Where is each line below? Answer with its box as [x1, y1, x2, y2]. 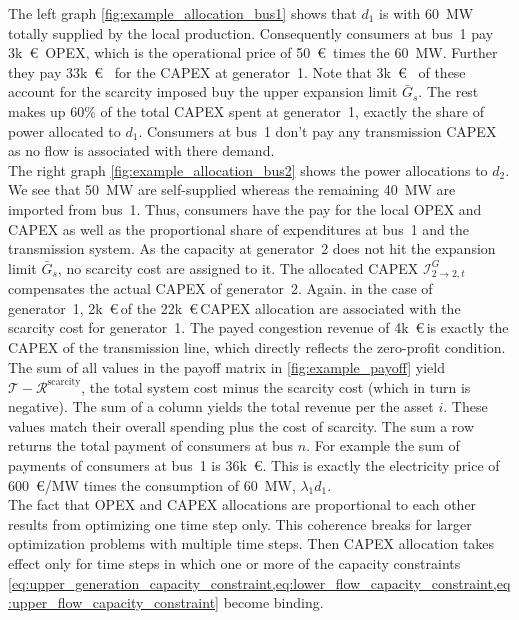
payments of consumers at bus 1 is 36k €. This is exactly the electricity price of [8, 455, 500, 476]
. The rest [418, 81, 479, 102]
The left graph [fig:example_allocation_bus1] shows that [8, 3, 357, 23]
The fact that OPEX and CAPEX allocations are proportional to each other [8, 494, 477, 515]
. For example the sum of [306, 435, 460, 456]
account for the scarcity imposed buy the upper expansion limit [8, 81, 398, 102]
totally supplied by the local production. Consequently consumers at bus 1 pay [8, 22, 494, 43]
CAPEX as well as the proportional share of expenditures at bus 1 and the [8, 218, 470, 239]
